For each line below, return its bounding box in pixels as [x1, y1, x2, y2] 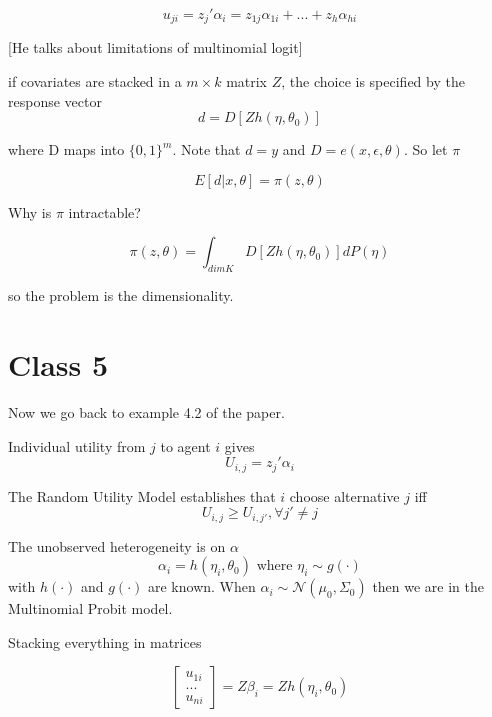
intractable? [68, 201, 141, 222]
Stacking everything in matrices [8, 631, 202, 652]
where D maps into [8, 139, 125, 160]
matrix [226, 71, 268, 92]
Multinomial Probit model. [8, 598, 173, 619]
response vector [8, 90, 102, 111]
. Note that [172, 139, 241, 160]
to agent [160, 435, 211, 456]
